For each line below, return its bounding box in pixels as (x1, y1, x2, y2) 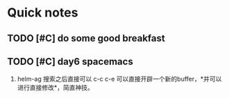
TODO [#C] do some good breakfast (7, 32, 165, 44)
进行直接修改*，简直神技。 (17, 84, 94, 92)
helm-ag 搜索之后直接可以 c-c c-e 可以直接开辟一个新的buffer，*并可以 (17, 75, 222, 84)
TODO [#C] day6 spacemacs (7, 55, 133, 67)
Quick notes (7, 5, 78, 21)
